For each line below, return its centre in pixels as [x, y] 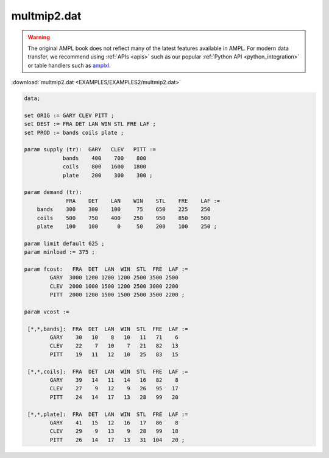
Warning [39, 37]
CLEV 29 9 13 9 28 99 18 [114, 431]
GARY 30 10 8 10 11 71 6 [114, 338]
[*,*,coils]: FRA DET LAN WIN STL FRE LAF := [108, 371]
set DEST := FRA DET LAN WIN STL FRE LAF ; [90, 124]
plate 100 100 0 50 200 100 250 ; [127, 226]
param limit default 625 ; [64, 243]
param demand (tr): [53, 192]
